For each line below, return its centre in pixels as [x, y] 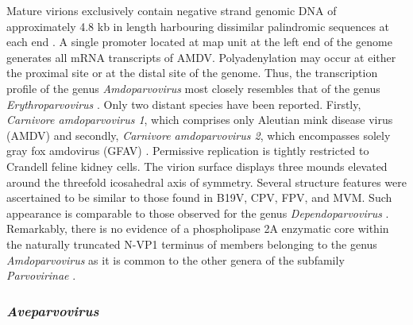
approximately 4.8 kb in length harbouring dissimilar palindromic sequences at [198, 26]
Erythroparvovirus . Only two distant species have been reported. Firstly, [184, 104]
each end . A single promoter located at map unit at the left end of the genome [199, 42]
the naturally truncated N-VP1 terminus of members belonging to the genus [192, 244]
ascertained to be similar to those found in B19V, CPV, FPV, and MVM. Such [199, 197]
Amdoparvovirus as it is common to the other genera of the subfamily [176, 259]
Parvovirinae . [41, 275]
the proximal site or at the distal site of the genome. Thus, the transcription [192, 73]
